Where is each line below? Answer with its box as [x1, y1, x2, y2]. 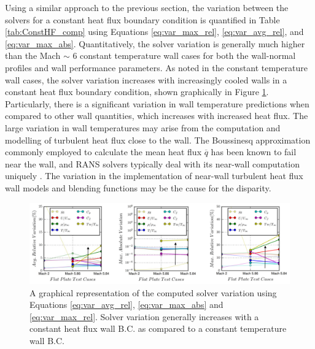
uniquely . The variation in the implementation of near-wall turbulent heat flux [5, 169, 303, 182]
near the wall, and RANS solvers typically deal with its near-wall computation [5, 157, 300, 170]
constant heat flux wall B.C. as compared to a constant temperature [29, 322, 287, 335]
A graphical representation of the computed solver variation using [29, 286, 277, 299]
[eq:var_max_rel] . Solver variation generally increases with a [29, 310, 259, 323]
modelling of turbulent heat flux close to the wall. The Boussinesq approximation [5, 133, 311, 146]
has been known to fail [211, 145, 297, 158]
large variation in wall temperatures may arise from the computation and [5, 121, 281, 134]
